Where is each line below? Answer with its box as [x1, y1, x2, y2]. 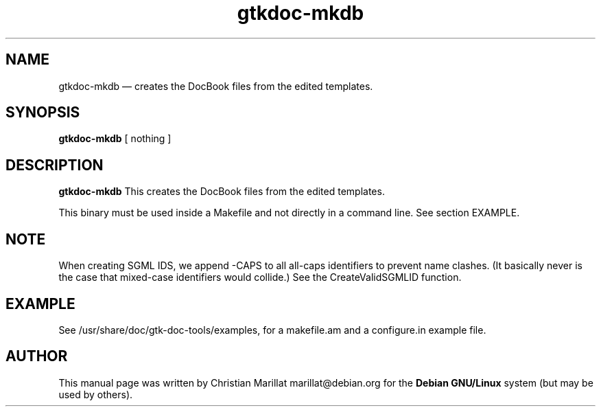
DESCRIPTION [5, 156, 104, 174]
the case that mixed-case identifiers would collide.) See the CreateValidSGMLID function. [58, 271, 462, 284]
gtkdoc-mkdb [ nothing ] [58, 133, 172, 145]
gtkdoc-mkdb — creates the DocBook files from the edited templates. [58, 80, 373, 92]
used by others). [58, 388, 133, 400]
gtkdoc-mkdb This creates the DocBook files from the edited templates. [58, 185, 385, 198]
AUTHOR [5, 347, 68, 365]
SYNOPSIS [5, 104, 80, 122]
